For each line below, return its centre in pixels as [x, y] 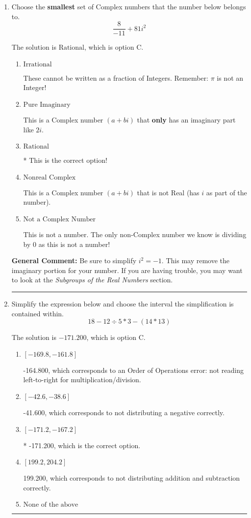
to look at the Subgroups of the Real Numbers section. [92, 280]
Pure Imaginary [47, 105]
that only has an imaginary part [186, 120]
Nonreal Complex [50, 177]
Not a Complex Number [59, 219]
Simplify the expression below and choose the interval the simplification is [123, 303]
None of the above [51, 505]
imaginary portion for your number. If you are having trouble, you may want [127, 270]
